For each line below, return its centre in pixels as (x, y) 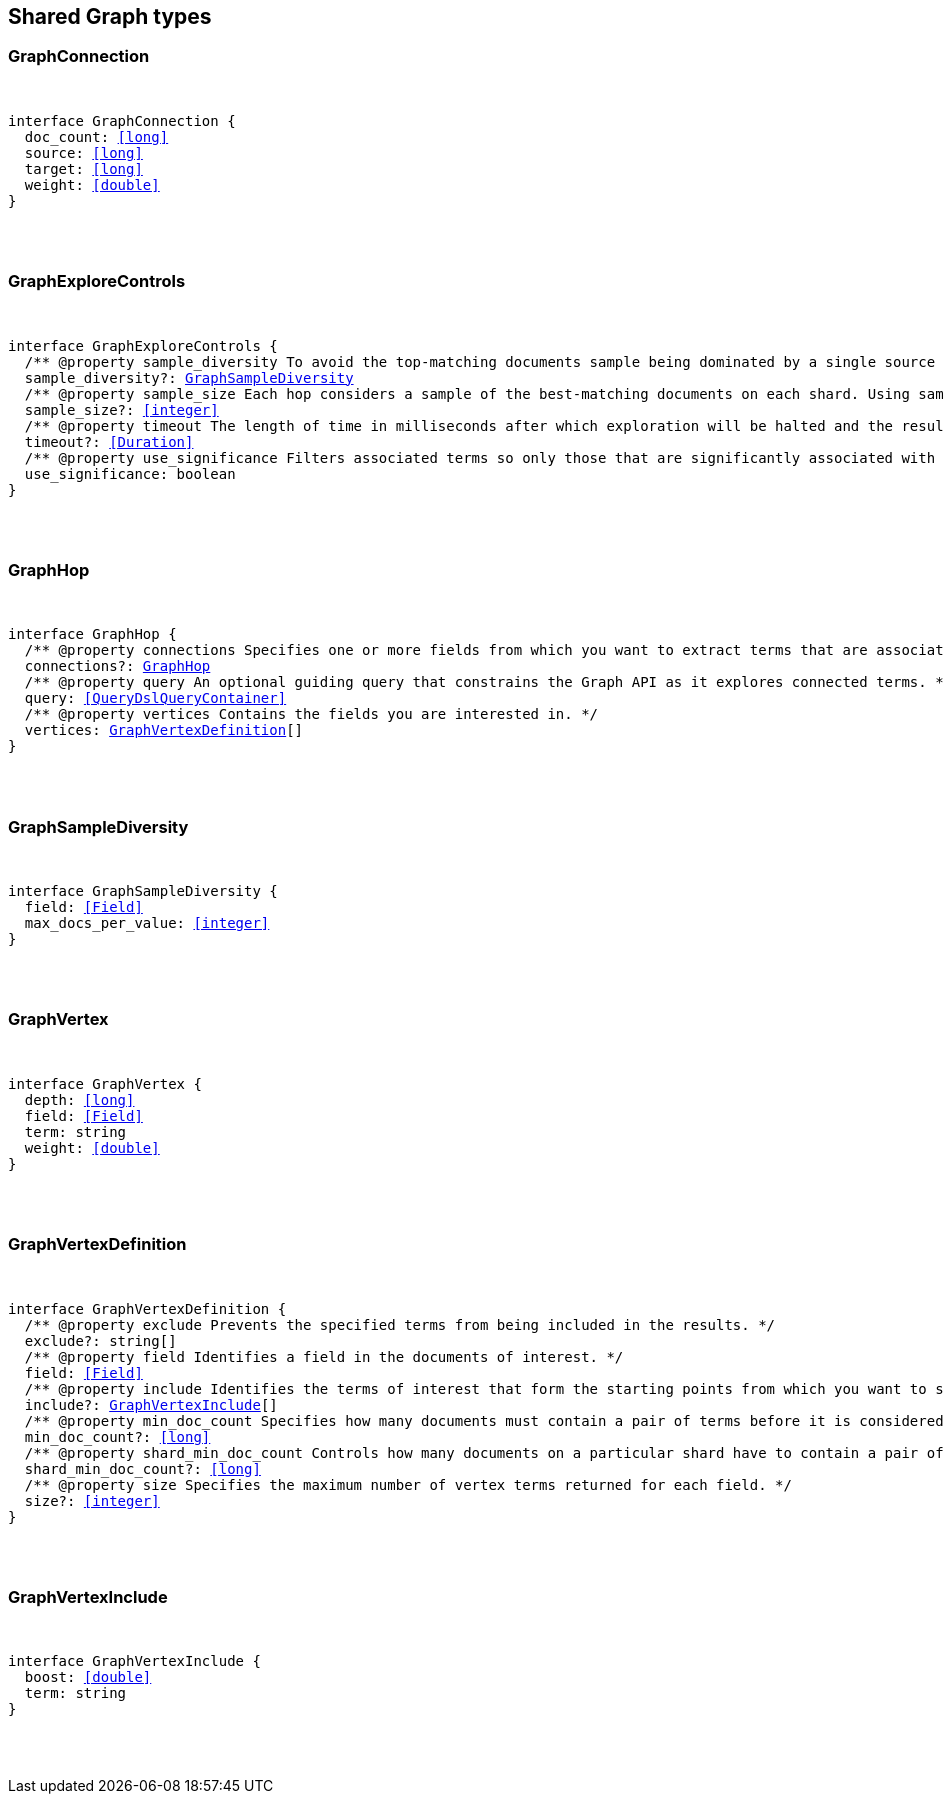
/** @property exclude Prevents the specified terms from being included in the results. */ (400, 1324)
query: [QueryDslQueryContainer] (155, 698)
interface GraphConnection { (122, 120)
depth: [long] (79, 1099)
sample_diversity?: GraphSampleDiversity (189, 377)
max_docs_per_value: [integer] (147, 923)
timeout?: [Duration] (109, 441)
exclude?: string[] (100, 1340)
